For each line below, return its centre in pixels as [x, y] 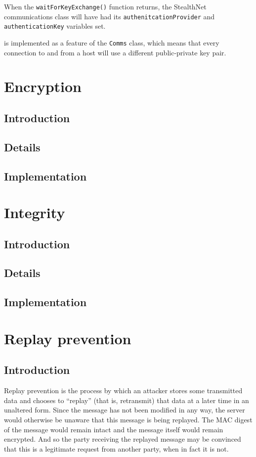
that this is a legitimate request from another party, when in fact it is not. [116, 448]
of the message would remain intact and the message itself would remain [114, 429]
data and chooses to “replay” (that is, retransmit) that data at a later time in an [127, 400]
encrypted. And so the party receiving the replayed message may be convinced [123, 439]
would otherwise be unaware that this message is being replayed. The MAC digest [128, 420]
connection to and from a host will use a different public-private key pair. [115, 52]
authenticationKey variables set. [55, 26]
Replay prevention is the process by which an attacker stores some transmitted [123, 390]
